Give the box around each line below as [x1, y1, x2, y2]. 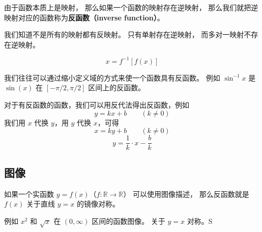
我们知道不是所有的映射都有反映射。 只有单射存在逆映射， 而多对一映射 [4, 29, 244, 40]
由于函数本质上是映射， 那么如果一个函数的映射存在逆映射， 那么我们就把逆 [4, 2, 258, 12]
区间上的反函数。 [88, 82, 145, 93]
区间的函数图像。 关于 [92, 215, 165, 226]
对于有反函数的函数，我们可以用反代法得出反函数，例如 [4, 99, 189, 110]
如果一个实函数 [4, 188, 54, 199]
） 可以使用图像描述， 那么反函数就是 [123, 188, 249, 199]
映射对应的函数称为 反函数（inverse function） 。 [4, 12, 164, 22]
